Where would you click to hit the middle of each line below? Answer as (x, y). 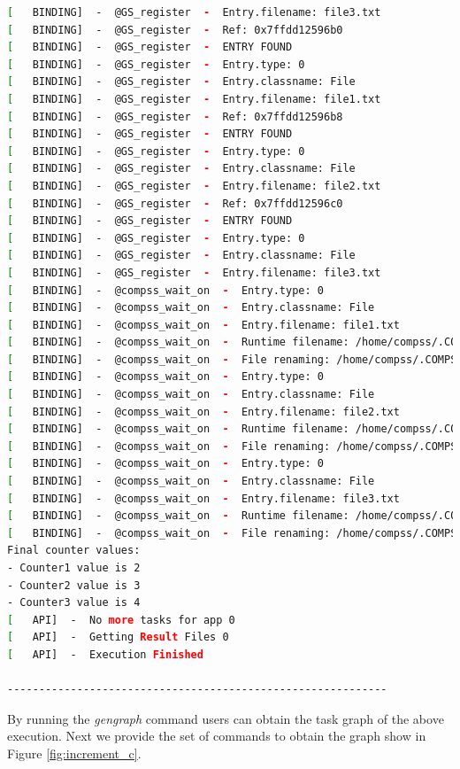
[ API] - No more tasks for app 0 (121, 620)
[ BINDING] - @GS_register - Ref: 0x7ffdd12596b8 (175, 117)
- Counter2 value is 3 (74, 585)
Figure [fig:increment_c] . (74, 753)
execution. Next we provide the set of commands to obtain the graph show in (217, 736)
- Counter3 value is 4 (74, 603)
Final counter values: (74, 551)
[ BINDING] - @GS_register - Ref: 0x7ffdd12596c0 (175, 203)
